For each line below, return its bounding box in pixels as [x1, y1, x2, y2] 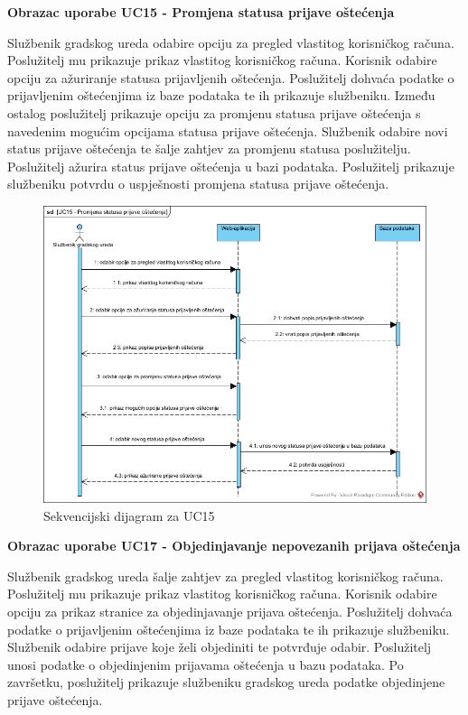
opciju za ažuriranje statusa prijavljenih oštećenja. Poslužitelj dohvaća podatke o [7, 68, 454, 87]
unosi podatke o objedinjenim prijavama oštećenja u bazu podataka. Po [7, 655, 404, 673]
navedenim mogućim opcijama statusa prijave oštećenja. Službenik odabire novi [7, 121, 448, 140]
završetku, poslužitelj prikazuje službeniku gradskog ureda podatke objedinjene [7, 673, 445, 692]
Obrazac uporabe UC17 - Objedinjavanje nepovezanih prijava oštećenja [7, 536, 461, 555]
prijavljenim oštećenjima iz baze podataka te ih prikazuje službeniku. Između [7, 86, 435, 105]
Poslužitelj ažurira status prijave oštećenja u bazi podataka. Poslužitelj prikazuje [7, 156, 454, 175]
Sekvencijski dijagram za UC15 [43, 506, 215, 525]
